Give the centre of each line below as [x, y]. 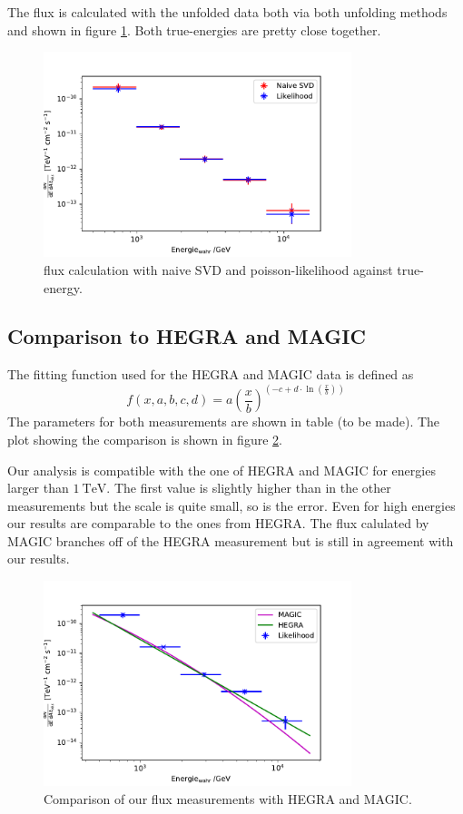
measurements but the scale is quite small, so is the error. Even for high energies [231, 505]
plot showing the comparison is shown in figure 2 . [145, 439]
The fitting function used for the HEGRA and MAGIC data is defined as [211, 374]
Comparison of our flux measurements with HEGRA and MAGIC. [228, 798]
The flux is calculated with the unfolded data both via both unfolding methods [227, 12]
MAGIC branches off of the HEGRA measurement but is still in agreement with [231, 540]
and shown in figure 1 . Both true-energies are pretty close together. [194, 29]
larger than [38, 488]
